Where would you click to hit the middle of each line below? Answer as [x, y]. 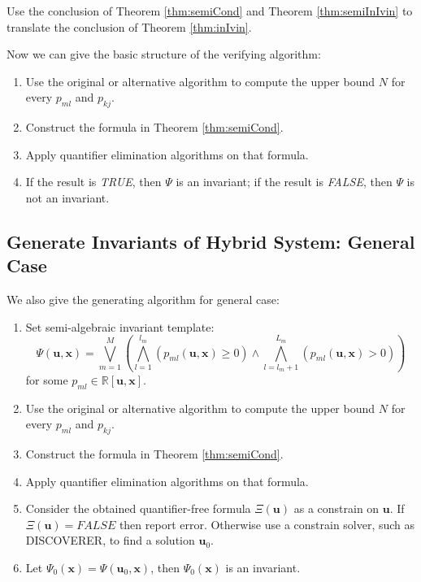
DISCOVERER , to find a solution [110, 540]
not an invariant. [67, 197]
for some [47, 379]
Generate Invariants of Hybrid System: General [211, 241]
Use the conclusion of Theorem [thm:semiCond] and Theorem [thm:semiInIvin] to [210, 11]
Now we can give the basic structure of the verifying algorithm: [164, 54]
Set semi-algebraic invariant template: [120, 326]
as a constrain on [336, 508]
